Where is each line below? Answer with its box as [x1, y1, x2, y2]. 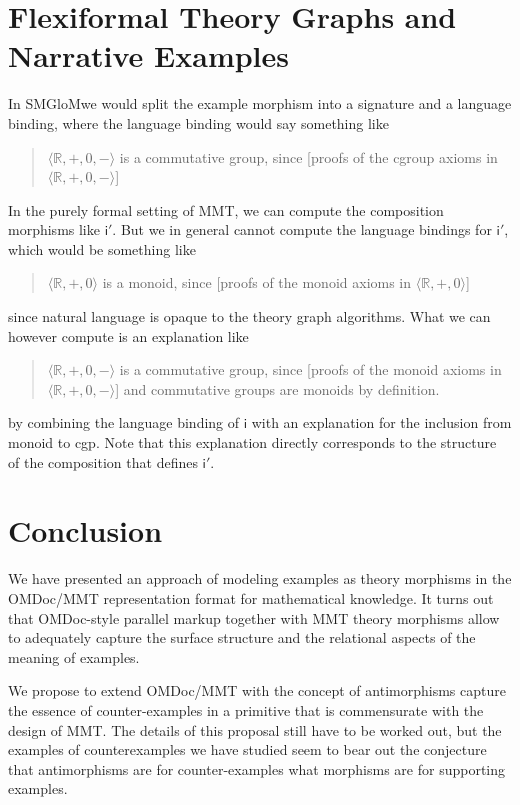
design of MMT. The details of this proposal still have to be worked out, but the [8, 719, 502, 740]
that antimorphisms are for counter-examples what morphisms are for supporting [8, 758, 506, 779]
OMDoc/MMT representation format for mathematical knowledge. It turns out [8, 587, 494, 608]
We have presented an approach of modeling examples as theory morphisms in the [8, 568, 512, 589]
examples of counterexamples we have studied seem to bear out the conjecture [8, 739, 487, 760]
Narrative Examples [8, 35, 290, 76]
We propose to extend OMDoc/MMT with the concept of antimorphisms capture [8, 680, 506, 701]
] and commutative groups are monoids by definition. [115, 378, 440, 399]
